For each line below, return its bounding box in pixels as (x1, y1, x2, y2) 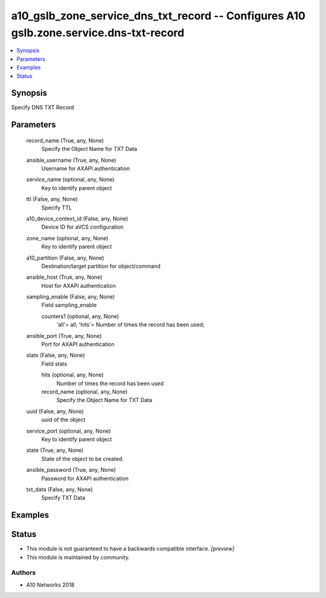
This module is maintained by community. (26, 553, 130, 561)
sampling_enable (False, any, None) (26, 293, 115, 301)
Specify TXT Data (41, 494, 86, 501)
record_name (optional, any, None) (41, 388, 128, 395)
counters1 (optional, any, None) (41, 313, 120, 320)
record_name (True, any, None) (26, 136, 104, 144)
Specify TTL (41, 204, 72, 211)
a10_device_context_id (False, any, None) (26, 215, 129, 222)
